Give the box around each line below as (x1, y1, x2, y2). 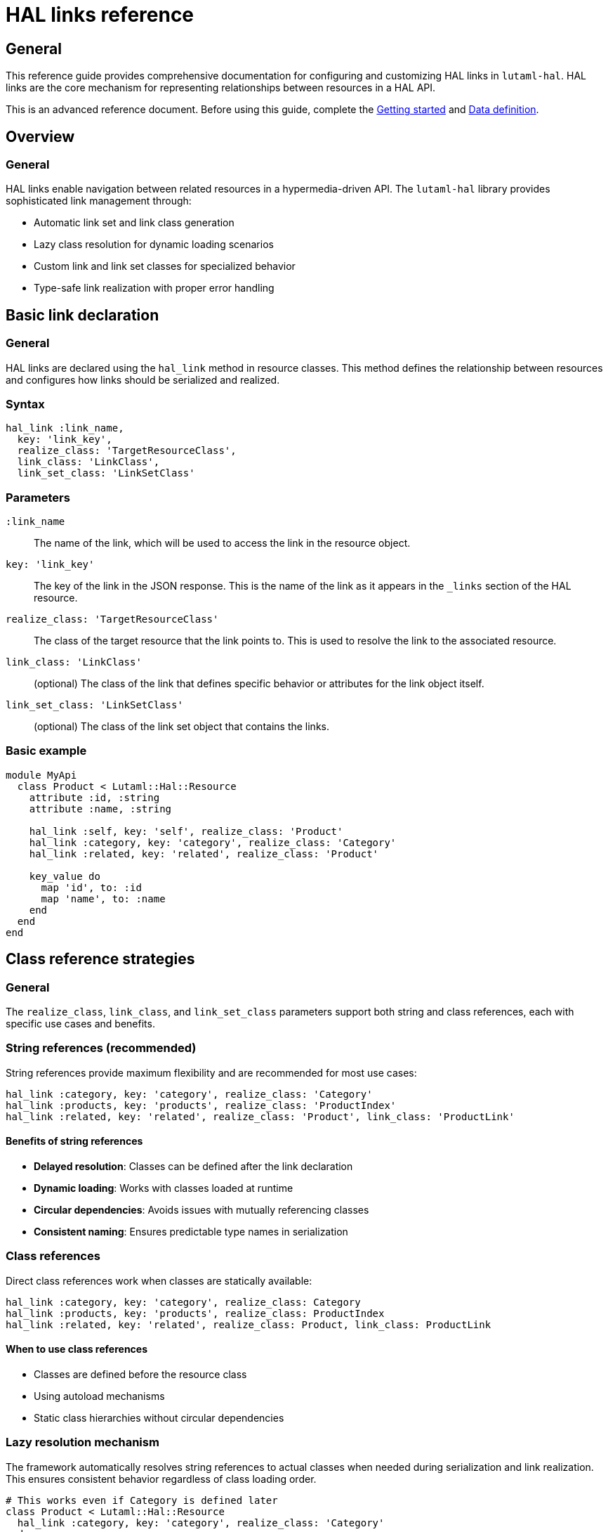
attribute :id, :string (29, 791, 160, 803)
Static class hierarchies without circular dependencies (34, 1412, 284, 1424)
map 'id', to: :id (41, 881, 142, 893)
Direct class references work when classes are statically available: (6, 1274, 312, 1287)
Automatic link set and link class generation (34, 216, 234, 229)
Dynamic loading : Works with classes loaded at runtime (34, 1182, 293, 1195)
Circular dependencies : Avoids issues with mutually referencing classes (34, 1204, 369, 1216)
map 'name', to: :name (41, 892, 166, 904)
